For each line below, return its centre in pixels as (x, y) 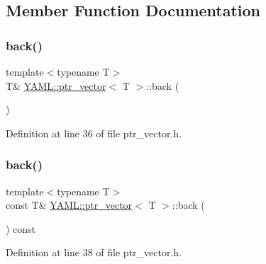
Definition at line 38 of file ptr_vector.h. (94, 252)
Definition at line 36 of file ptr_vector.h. (94, 133)
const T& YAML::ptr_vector (69, 205)
